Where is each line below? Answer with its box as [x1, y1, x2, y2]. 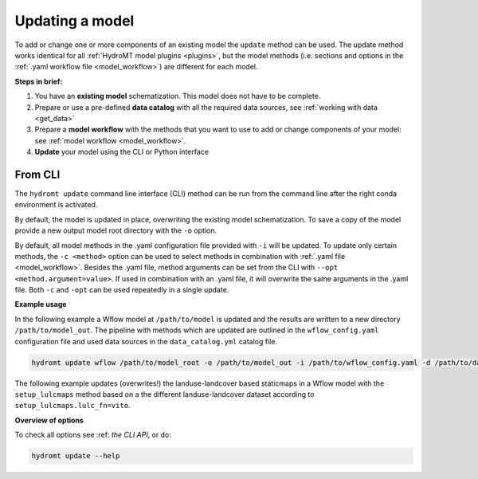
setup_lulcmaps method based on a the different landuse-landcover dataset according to [14, 390, 315, 399]
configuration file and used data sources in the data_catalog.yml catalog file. [14, 336, 278, 346]
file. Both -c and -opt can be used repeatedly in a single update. [14, 285, 229, 295]
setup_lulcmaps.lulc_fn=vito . [14, 401, 131, 410]
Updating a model [14, 12, 135, 29]
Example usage [14, 300, 67, 309]
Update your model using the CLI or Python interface [34, 147, 209, 157]
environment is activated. [14, 200, 98, 210]
